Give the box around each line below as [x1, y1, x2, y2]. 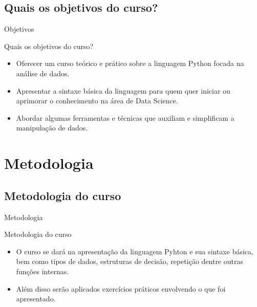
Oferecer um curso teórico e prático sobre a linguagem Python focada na [16, 58, 244, 69]
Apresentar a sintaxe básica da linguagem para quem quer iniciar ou [16, 85, 230, 96]
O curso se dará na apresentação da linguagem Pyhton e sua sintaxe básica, [16, 246, 253, 256]
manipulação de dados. [16, 122, 88, 133]
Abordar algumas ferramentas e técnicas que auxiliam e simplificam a [16, 112, 234, 123]
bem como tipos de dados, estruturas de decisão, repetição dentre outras [16, 256, 243, 267]
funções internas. [16, 266, 69, 276]
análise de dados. [16, 68, 70, 78]
